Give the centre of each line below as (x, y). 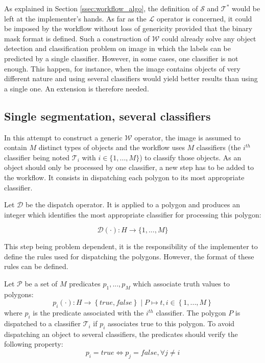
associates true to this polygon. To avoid (171, 323)
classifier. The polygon (191, 313)
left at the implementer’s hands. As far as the (75, 18)
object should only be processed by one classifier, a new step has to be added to (129, 167)
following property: (34, 344)
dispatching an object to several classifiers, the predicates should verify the (121, 334)
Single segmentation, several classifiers (107, 116)
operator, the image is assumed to (187, 137)
